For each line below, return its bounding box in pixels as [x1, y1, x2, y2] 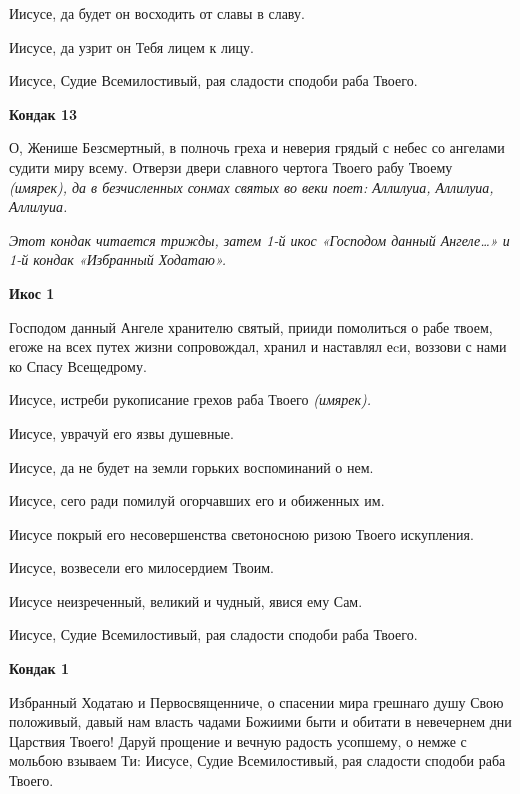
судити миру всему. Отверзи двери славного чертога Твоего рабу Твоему [9, 156, 453, 177]
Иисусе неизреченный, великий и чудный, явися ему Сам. [9, 590, 363, 611]
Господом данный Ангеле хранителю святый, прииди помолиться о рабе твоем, [9, 316, 493, 337]
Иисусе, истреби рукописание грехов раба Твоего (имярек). [9, 389, 372, 410]
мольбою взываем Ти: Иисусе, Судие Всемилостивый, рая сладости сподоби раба [9, 750, 506, 771]
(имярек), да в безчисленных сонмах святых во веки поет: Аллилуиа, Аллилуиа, [9, 176, 494, 197]
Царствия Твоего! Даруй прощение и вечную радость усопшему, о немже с [9, 730, 467, 751]
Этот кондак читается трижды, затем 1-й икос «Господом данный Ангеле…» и [9, 229, 510, 250]
